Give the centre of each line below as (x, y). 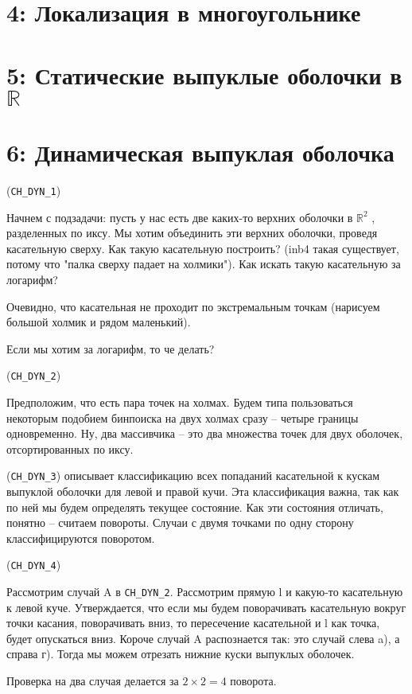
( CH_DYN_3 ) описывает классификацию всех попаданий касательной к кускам (193, 476)
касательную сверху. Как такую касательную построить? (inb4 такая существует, (203, 248)
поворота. (253, 681)
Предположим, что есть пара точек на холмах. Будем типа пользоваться (180, 402)
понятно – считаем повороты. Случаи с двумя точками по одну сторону (180, 522)
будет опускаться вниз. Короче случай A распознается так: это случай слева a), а (203, 638)
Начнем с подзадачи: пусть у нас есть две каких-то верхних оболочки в (180, 217)
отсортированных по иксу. (70, 448)
